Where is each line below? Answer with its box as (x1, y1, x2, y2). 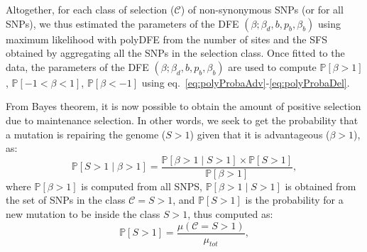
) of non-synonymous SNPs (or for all (180, 2, 344, 16)
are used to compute (228, 59, 317, 74)
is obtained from (285, 178, 356, 193)
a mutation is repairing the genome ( (6, 126, 166, 141)
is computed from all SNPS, (81, 178, 203, 193)
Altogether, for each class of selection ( (6, 2, 175, 16)
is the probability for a (245, 192, 344, 207)
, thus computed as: (187, 207, 273, 221)
